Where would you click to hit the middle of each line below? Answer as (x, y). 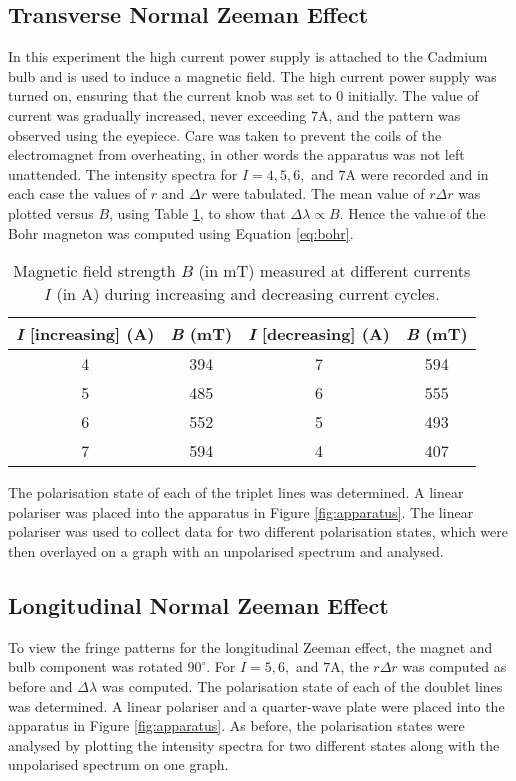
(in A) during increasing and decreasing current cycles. (248, 294)
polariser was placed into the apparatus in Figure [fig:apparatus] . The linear (241, 511)
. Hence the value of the (412, 212)
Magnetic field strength (94, 271)
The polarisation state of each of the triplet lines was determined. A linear (236, 492)
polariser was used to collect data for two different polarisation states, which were (258, 531)
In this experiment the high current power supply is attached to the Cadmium (248, 56)
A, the (349, 666)
